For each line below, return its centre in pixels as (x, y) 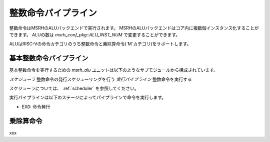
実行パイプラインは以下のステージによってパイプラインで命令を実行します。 (88, 98)
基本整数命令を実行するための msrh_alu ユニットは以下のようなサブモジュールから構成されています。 (114, 70)
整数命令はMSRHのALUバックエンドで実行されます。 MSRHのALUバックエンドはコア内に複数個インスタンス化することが (134, 28)
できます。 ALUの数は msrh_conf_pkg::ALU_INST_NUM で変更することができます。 (95, 34)
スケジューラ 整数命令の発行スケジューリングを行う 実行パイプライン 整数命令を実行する (100, 79)
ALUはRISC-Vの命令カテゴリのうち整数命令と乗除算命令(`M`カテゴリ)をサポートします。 (100, 44)
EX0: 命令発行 (36, 107)
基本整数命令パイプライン (49, 58)
